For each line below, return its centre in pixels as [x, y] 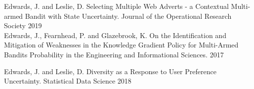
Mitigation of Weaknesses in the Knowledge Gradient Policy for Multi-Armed [121, 45]
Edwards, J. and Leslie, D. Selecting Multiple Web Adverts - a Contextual [116, 6]
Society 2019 [23, 25]
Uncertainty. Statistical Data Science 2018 [68, 81]
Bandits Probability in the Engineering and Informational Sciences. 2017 [114, 54]
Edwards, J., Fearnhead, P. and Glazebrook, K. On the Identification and [115, 35]
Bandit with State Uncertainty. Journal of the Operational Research [128, 16]
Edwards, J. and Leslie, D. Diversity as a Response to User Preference [110, 71]
